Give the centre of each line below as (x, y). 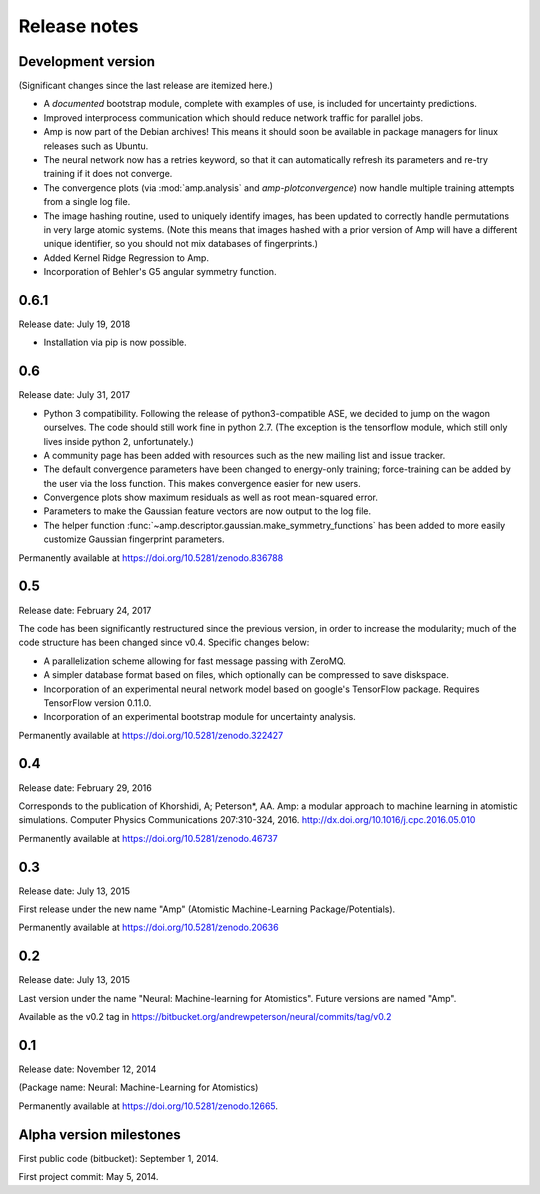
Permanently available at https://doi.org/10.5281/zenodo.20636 (148, 927)
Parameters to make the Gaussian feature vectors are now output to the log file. (207, 511)
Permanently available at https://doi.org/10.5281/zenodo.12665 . (148, 1106)
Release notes (78, 26)
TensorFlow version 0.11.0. (97, 702)
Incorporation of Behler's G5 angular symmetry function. (160, 272)
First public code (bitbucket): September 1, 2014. (118, 1158)
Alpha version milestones (100, 1134)
